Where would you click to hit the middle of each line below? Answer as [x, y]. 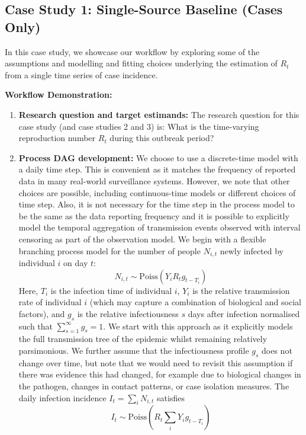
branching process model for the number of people [109, 250]
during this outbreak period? [162, 138]
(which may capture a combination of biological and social [195, 302]
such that [36, 326]
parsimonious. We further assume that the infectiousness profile [134, 350]
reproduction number [57, 138]
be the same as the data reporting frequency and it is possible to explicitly [154, 215]
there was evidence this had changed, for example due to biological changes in [160, 374]
